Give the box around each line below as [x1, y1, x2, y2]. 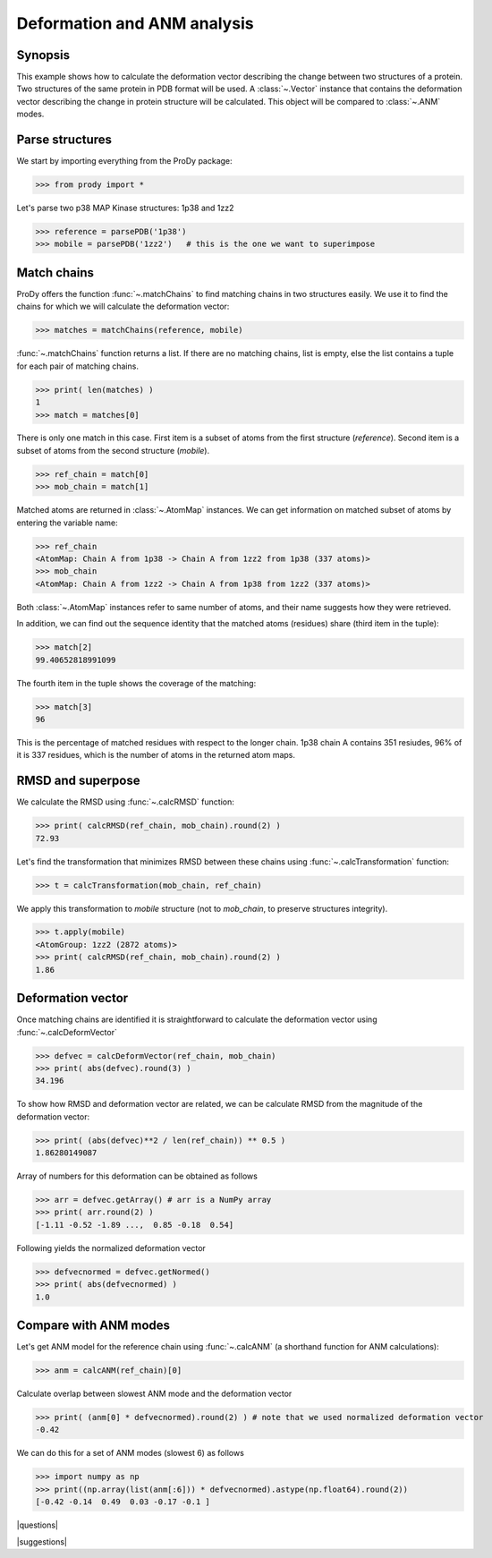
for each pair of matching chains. [16, 361, 139, 371]
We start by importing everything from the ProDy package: [16, 156, 233, 166]
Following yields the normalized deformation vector [16, 1242, 206, 1253]
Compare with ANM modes [16, 1317, 170, 1332]
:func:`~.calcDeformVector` [16, 1026, 118, 1037]
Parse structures [16, 132, 112, 148]
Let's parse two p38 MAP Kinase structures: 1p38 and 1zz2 [16, 202, 234, 214]
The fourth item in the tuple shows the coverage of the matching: [16, 677, 257, 688]
